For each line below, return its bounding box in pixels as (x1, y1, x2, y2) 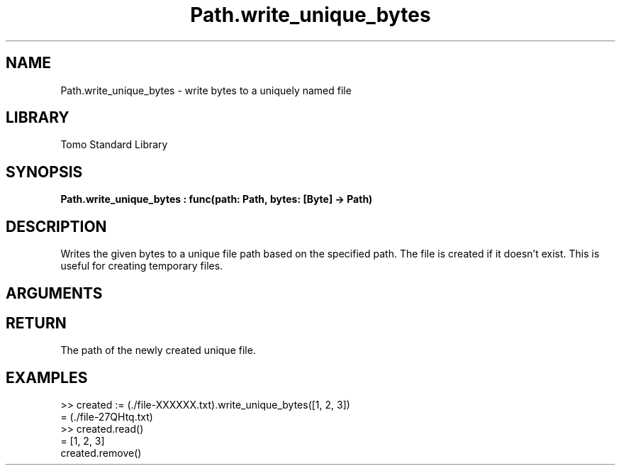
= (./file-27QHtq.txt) (60, 411, 153, 423)
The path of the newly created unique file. (60, 344, 256, 357)
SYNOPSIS (6, 162, 83, 181)
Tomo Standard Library (60, 138, 168, 151)
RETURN (6, 314, 67, 332)
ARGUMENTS (6, 284, 103, 302)
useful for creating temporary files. (60, 260, 223, 272)
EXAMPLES (6, 368, 88, 387)
